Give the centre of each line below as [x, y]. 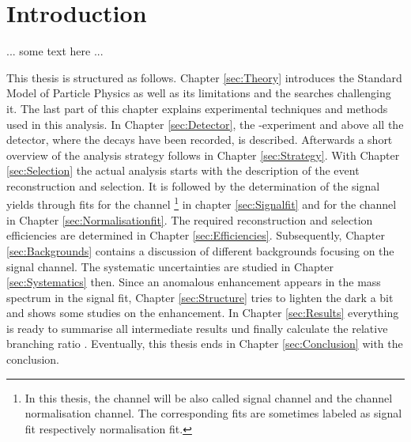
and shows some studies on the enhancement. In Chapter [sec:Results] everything [203, 313]
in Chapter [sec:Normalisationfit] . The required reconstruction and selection [190, 219]
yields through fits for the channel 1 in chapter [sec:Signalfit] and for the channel [202, 203]
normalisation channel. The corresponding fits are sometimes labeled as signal [213, 413]
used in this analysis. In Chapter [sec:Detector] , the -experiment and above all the [205, 124]
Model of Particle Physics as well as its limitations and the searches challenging [199, 93]
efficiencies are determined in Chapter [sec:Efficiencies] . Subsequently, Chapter [196, 235]
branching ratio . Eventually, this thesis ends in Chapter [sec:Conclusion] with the [205, 344]
